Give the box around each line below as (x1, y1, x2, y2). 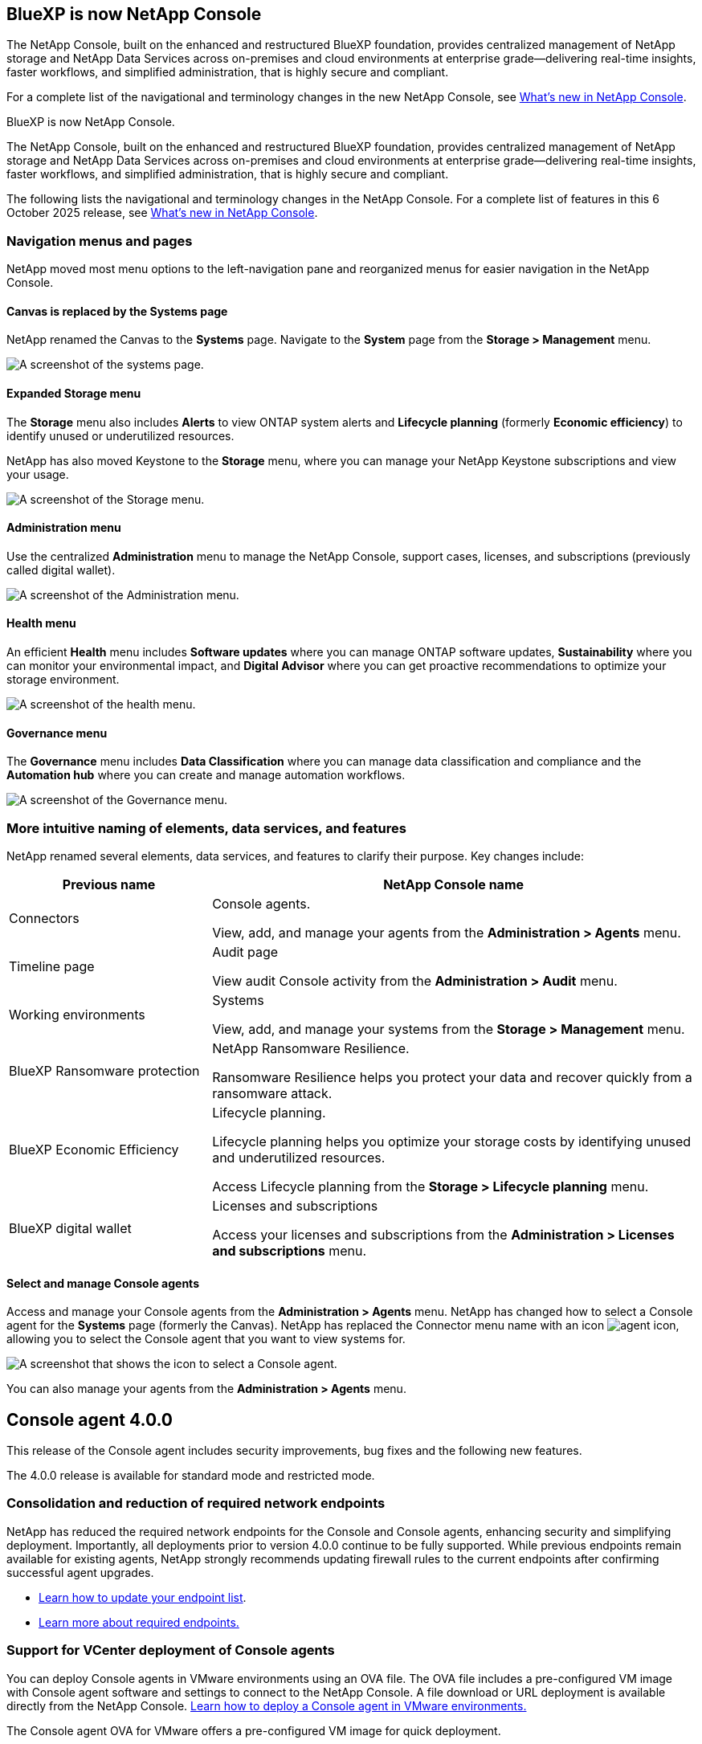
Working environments (9, 1007, 145, 1023)
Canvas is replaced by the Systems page (6, 304, 228, 318)
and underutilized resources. (212, 1150, 386, 1166)
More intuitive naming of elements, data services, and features (6, 819, 406, 836)
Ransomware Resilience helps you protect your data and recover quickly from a (212, 1069, 692, 1086)
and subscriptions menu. (212, 1243, 366, 1260)
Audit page (212, 944, 279, 961)
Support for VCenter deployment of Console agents (6, 1642, 335, 1659)
